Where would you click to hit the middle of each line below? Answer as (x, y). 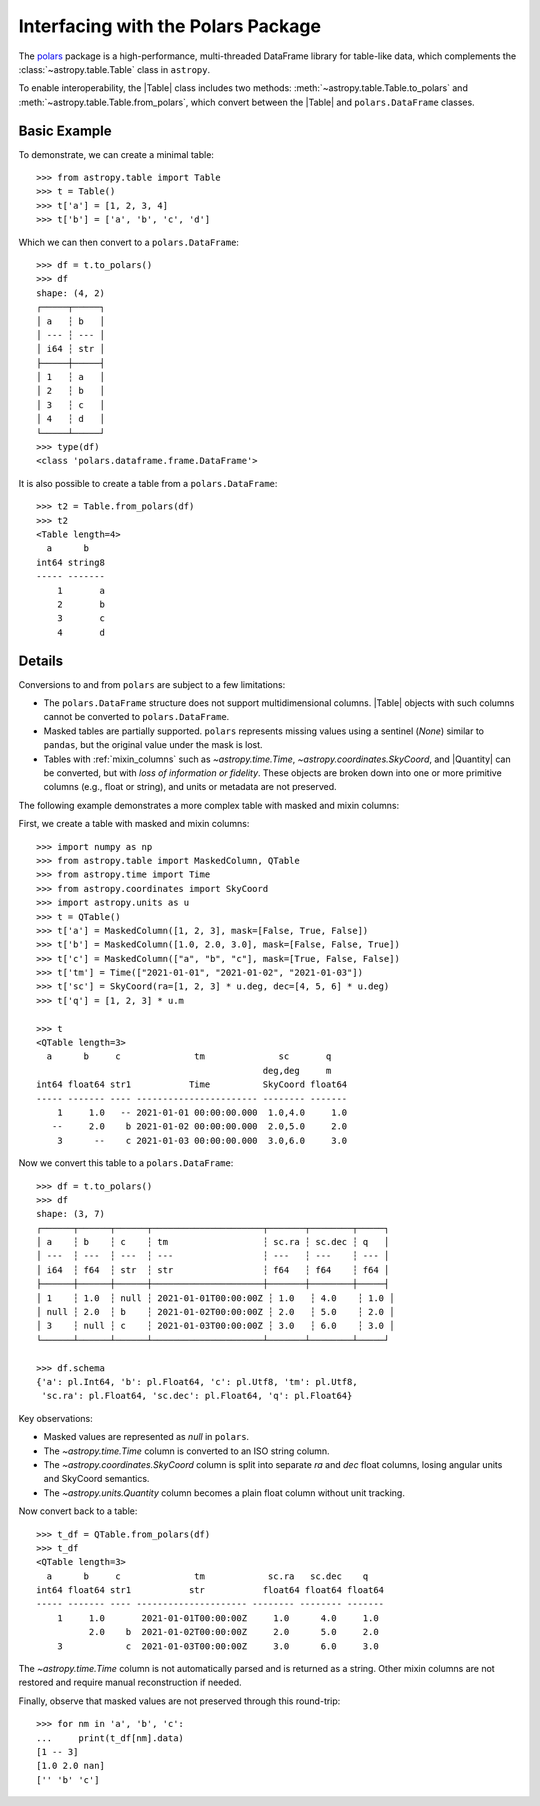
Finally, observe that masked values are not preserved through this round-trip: (179, 1701)
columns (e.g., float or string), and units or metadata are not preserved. (190, 787)
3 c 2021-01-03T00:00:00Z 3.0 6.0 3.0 (217, 1646)
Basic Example (65, 130)
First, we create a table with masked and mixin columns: (134, 824)
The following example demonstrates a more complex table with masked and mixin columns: (209, 805)
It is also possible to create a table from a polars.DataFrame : (148, 483)
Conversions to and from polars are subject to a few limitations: (152, 684)
